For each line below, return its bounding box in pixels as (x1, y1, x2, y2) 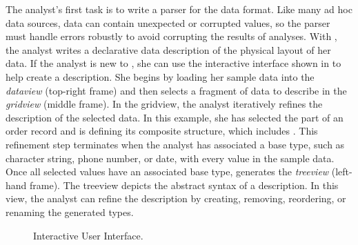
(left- (331, 164, 352, 179)
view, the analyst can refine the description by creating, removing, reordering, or (6, 191, 346, 206)
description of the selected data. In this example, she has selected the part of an (6, 110, 344, 124)
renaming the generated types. (6, 204, 134, 219)
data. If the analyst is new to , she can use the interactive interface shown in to (6, 56, 341, 70)
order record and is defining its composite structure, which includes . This (6, 124, 318, 138)
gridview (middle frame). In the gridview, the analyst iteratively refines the (6, 97, 323, 111)
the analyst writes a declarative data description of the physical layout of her (6, 42, 331, 57)
